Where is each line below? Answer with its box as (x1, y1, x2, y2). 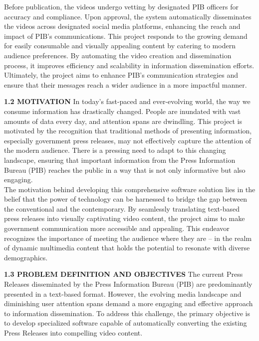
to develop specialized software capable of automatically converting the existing (4, 318, 247, 328)
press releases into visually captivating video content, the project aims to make (4, 213, 245, 224)
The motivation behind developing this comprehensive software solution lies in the (4, 184, 256, 194)
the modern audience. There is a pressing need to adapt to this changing (4, 145, 226, 155)
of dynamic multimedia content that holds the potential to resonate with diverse (4, 242, 250, 253)
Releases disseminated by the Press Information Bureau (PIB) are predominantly (4, 279, 253, 289)
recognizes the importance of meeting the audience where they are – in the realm (4, 232, 252, 243)
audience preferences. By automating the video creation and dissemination (4, 50, 232, 60)
